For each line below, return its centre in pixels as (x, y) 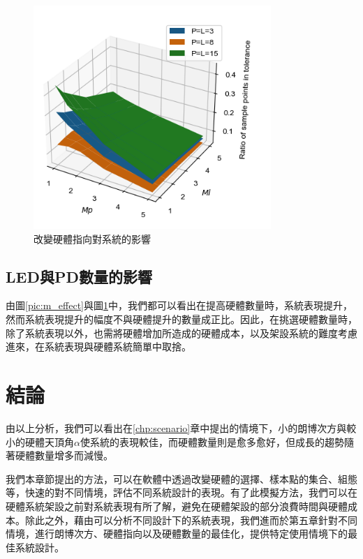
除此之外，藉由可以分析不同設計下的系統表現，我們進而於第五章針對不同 (191, 520)
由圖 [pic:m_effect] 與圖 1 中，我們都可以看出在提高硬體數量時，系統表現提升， (179, 305)
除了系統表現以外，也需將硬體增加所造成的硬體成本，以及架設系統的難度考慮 (181, 333)
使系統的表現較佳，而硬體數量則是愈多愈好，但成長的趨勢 (212, 441)
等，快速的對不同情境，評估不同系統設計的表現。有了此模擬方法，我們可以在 (181, 492)
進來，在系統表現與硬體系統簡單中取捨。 (98, 346)
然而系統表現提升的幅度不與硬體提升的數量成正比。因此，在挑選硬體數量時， (181, 319)
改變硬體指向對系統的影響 (92, 238)
